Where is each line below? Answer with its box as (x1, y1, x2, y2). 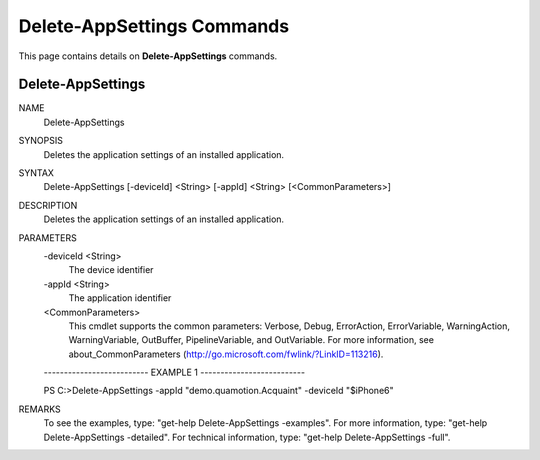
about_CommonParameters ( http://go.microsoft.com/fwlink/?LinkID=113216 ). (68, 348, 384, 360)
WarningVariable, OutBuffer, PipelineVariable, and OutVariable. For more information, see (68, 334, 435, 346)
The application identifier (68, 292, 172, 304)
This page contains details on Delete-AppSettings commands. (18, 50, 278, 62)
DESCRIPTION (18, 199, 78, 211)
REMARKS (18, 403, 61, 415)
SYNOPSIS (18, 135, 64, 147)
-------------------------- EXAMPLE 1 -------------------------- (43, 366, 305, 379)
